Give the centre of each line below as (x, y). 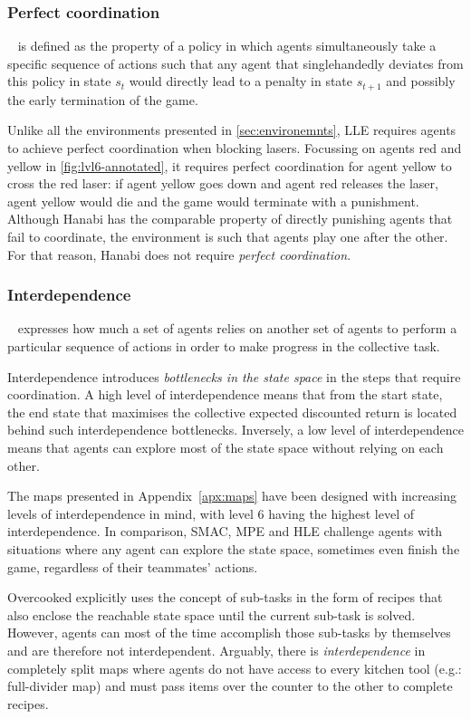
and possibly (421, 81)
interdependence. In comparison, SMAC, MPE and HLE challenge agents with (225, 531)
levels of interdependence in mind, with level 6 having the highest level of (211, 513)
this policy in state (59, 81)
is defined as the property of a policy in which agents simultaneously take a (227, 46)
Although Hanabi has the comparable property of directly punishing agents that (230, 219)
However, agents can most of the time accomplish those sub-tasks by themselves (229, 633)
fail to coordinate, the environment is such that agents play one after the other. (228, 237)
